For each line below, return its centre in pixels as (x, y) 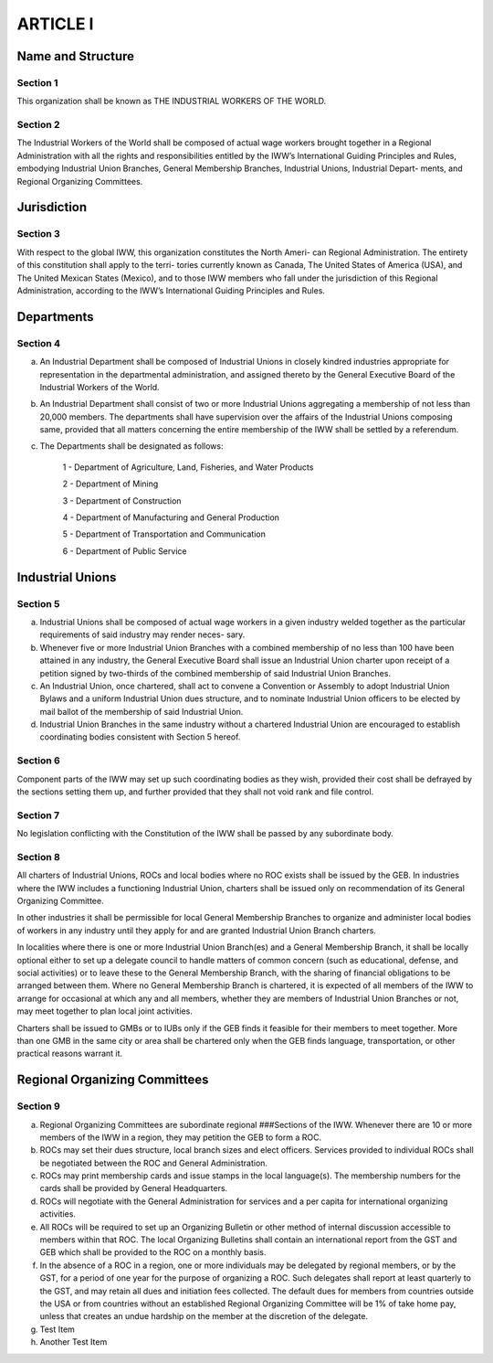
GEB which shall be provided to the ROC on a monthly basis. (153, 1252)
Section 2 (38, 125)
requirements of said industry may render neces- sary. (142, 634)
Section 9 (39, 1106)
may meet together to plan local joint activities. (105, 1011)
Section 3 (39, 234)
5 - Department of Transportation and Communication (164, 534)
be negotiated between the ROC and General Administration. (154, 1163)
